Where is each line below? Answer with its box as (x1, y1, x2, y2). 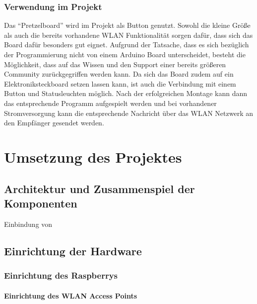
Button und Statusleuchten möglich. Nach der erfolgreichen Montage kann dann (4, 88, 248, 99)
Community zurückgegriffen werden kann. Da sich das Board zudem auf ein (4, 69, 234, 79)
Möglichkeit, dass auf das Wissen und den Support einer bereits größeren (4, 59, 226, 69)
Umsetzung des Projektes (4, 146, 182, 167)
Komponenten (4, 195, 77, 210)
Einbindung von (4, 218, 53, 229)
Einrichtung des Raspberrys (4, 269, 118, 282)
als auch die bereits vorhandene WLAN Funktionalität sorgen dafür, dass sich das (4, 29, 253, 40)
